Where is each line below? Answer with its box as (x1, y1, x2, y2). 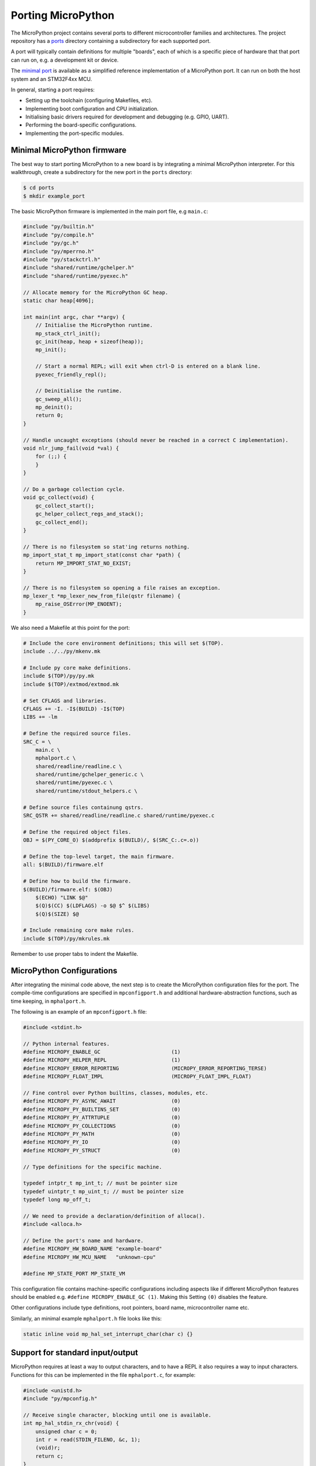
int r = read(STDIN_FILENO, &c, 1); (35, 1437, 140, 1443)
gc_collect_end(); (35, 519, 88, 525)
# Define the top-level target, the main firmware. (23, 853, 175, 860)
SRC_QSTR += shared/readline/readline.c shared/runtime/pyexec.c (23, 812, 215, 819)
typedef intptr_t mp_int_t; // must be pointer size (23, 1180, 178, 1187)
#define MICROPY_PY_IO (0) (23, 1139, 181, 1146)
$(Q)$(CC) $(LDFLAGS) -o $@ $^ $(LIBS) (35, 902, 150, 909)
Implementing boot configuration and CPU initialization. (25, 105, 159, 112)
